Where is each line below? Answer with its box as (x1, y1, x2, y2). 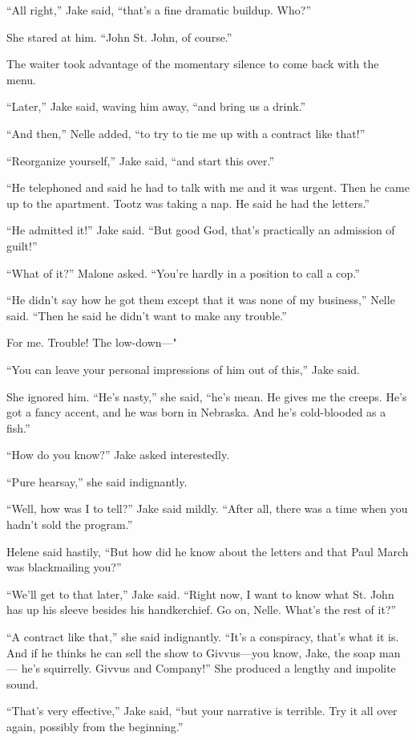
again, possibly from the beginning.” (6, 718, 184, 734)
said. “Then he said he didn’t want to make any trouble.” (6, 307, 287, 323)
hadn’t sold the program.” (6, 516, 133, 533)
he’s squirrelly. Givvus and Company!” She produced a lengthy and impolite (21, 660, 396, 677)
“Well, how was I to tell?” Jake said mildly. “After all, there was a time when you (6, 500, 408, 517)
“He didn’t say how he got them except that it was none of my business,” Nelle (6, 291, 395, 308)
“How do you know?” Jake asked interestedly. (6, 446, 230, 463)
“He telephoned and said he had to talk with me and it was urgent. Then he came (6, 179, 410, 196)
